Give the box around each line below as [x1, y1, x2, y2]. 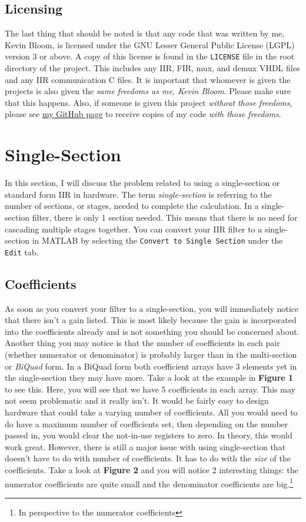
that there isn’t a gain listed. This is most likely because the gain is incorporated [5, 314, 297, 326]
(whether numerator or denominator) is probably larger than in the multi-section [5, 348, 297, 360]
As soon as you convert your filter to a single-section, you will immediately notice [5, 302, 299, 314]
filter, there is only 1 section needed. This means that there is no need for [32, 211, 298, 223]
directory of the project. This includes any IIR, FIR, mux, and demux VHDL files [5, 62, 300, 74]
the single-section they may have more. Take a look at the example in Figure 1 [5, 371, 294, 384]
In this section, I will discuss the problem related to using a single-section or [5, 177, 280, 189]
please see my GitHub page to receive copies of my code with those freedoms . [5, 108, 281, 120]
